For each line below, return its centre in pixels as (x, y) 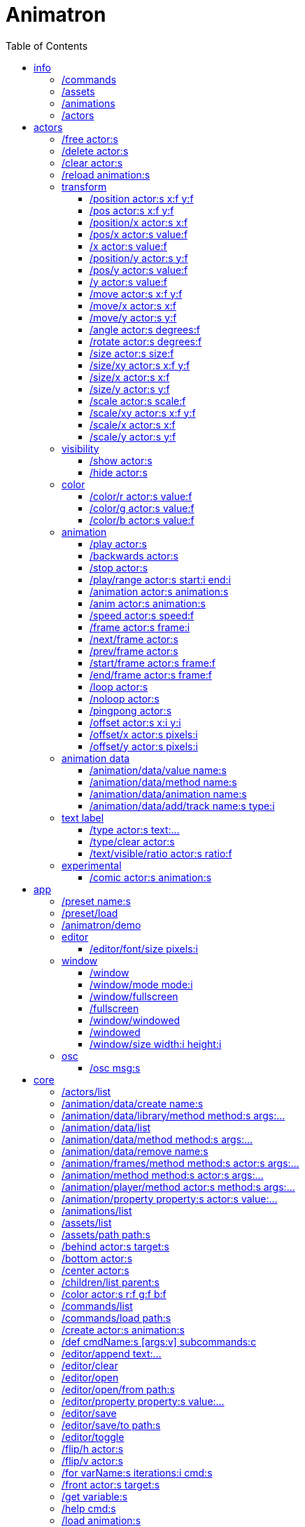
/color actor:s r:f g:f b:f (114, 1294)
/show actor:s (121, 460)
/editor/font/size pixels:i (144, 948)
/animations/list (97, 1210)
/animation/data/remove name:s (135, 1151)
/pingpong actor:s (131, 710)
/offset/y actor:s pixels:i (144, 746)
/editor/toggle (93, 1437)
